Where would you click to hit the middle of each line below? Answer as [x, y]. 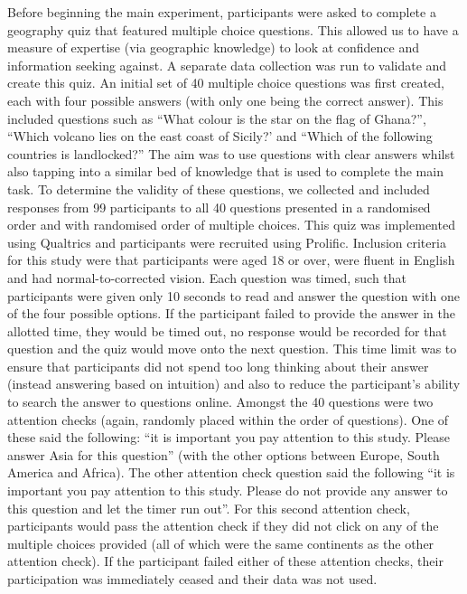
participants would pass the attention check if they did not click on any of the [223, 526]
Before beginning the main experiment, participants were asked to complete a [222, 12]
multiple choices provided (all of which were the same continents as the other [221, 543]
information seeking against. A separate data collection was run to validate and [227, 65]
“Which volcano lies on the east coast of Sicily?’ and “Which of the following [220, 136]
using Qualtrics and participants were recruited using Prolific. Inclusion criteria [227, 242]
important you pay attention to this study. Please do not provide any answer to [228, 490]
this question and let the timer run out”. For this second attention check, [209, 508]
